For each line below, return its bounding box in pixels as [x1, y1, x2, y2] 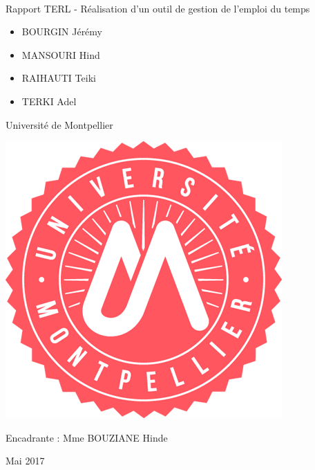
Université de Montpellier [6, 117, 113, 132]
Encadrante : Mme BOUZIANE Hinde [6, 430, 168, 444]
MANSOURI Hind [21, 47, 100, 62]
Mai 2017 [6, 453, 45, 468]
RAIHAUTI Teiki [21, 71, 96, 85]
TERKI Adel [21, 93, 77, 108]
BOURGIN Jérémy [21, 24, 102, 39]
